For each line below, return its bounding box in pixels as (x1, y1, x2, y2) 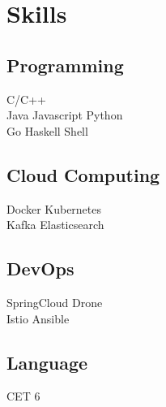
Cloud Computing (6, 162, 160, 187)
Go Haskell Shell (6, 122, 88, 139)
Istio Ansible (6, 310, 70, 327)
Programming (6, 52, 124, 77)
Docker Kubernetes (6, 200, 102, 217)
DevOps (6, 256, 74, 281)
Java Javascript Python (6, 106, 123, 123)
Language (6, 349, 88, 375)
